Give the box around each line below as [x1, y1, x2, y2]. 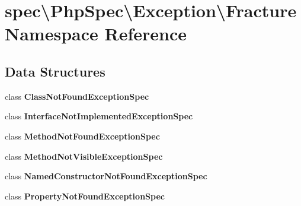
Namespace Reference [5, 21, 187, 46]
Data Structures [5, 62, 105, 80]
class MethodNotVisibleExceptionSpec [5, 150, 163, 162]
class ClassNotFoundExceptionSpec [5, 90, 149, 102]
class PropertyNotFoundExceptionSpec [5, 189, 165, 202]
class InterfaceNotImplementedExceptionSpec [5, 110, 193, 122]
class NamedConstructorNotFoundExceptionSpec [5, 170, 207, 182]
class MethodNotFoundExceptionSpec [5, 129, 160, 142]
